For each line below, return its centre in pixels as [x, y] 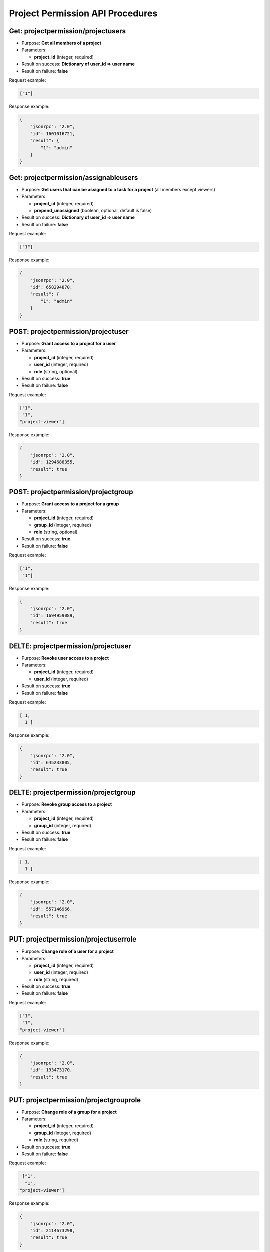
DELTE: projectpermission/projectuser [70, 646]
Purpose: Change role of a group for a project [69, 1112]
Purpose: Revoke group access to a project [67, 804]
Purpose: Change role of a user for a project [68, 951]
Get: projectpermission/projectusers [68, 31]
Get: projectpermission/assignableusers [74, 178]
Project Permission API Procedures [83, 13]
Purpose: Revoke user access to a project [65, 658]
